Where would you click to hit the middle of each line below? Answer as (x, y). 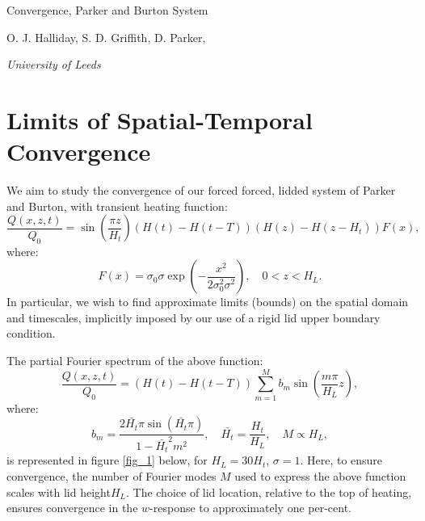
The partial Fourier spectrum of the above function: (135, 361)
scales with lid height (59, 492)
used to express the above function (320, 476)
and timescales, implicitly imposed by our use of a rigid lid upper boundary (194, 317)
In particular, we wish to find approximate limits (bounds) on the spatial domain (208, 302)
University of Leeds (54, 64)
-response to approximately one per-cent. (251, 508)
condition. (31, 333)
